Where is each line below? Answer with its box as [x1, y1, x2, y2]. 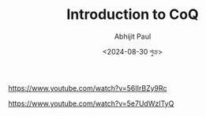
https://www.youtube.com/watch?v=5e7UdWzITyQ [8, 99, 174, 108]
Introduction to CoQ [66, 6, 199, 24]
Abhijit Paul [114, 32, 152, 41]
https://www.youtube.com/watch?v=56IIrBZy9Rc [8, 83, 167, 92]
